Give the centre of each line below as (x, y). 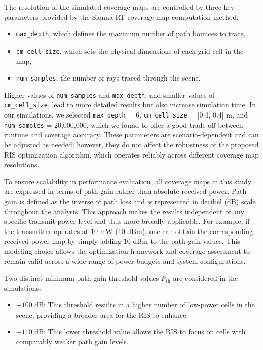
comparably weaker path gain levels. (72, 342)
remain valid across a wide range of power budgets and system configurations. (125, 261)
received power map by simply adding (63, 241)
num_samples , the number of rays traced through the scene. (108, 78)
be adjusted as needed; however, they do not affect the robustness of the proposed (131, 144)
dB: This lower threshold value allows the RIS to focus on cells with (140, 332)
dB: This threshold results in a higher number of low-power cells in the (145, 305)
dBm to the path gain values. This (186, 241)
